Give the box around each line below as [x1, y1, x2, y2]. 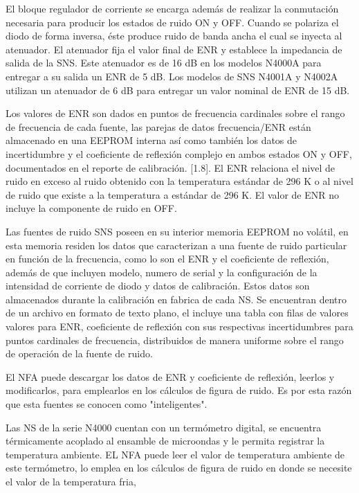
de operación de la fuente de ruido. [6, 346, 153, 361]
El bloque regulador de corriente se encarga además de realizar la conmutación [6, 1, 339, 15]
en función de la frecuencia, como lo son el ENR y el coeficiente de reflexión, [6, 251, 329, 266]
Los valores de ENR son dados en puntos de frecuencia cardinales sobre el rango [6, 106, 345, 120]
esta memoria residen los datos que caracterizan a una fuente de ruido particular [6, 237, 347, 252]
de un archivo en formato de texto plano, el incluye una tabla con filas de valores [6, 305, 349, 320]
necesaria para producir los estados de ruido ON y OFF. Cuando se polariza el [6, 15, 339, 29]
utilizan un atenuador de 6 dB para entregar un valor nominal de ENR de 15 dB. [6, 82, 350, 97]
